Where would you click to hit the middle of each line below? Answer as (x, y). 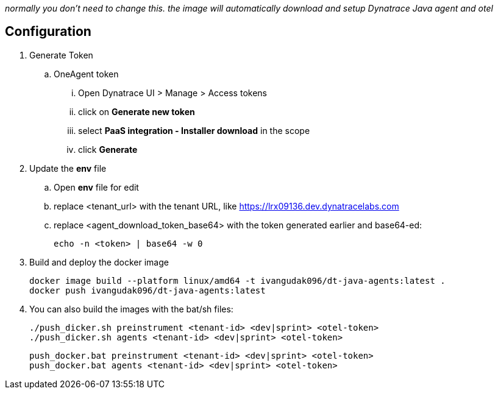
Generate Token (61, 55)
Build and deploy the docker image (99, 262)
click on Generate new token (137, 111)
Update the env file (68, 168)
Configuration (48, 32)
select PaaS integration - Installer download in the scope (194, 130)
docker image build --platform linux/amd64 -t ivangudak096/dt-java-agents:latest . (237, 280)
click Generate (108, 149)
